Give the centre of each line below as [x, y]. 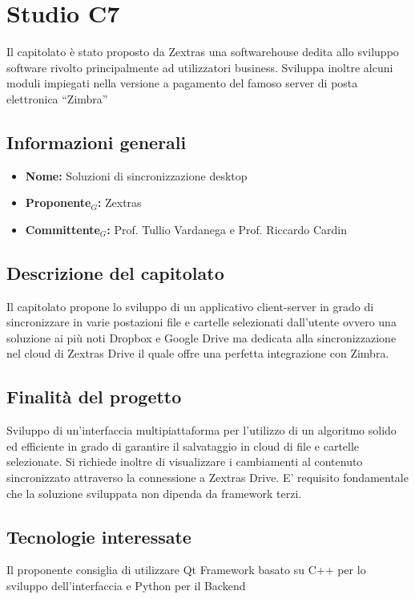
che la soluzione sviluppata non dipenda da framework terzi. [154, 493]
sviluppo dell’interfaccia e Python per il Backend [126, 586]
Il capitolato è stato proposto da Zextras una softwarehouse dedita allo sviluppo [203, 52]
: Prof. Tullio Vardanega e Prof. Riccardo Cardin [227, 229]
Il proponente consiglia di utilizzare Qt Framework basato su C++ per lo [186, 570]
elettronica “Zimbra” [57, 98]
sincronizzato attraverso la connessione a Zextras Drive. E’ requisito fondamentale [207, 478]
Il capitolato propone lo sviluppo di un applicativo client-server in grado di [190, 306]
